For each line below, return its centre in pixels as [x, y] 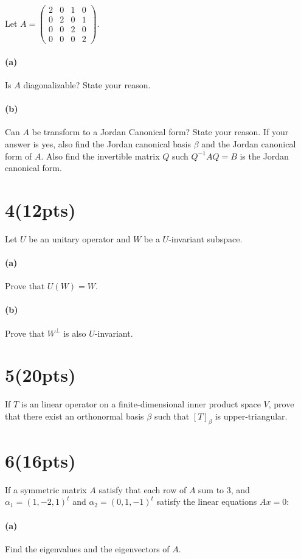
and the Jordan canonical [249, 143]
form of [19, 156]
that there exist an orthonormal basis [74, 416]
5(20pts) [40, 375]
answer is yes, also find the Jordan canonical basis [98, 143]
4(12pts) [40, 209]
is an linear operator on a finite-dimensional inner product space [141, 404]
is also [75, 333]
